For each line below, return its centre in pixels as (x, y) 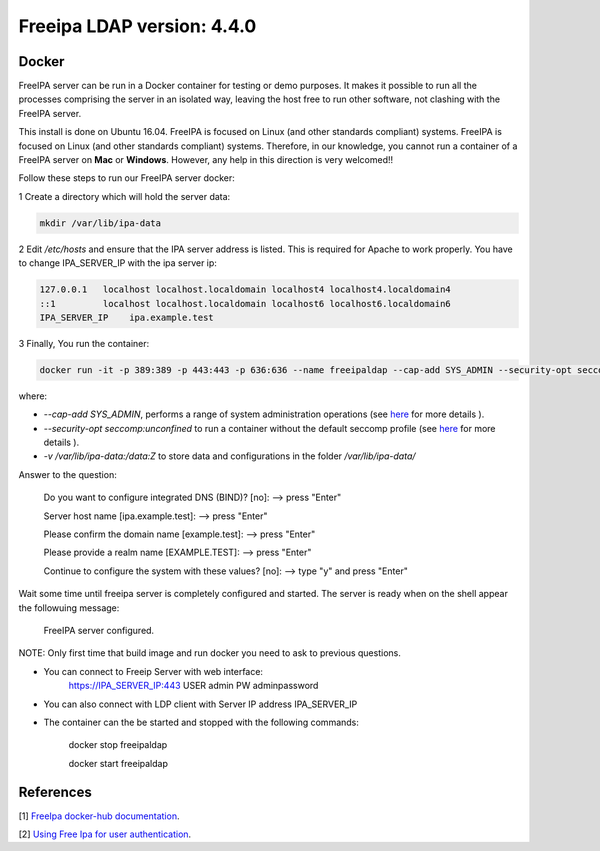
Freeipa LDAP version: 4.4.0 (137, 26)
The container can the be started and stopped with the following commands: (201, 722)
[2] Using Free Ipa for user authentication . (105, 834)
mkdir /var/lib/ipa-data (100, 223)
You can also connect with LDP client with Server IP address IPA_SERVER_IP (200, 704)
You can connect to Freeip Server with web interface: (153, 671)
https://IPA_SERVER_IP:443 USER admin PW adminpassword (193, 686)
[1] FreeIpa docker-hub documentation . (99, 816)
